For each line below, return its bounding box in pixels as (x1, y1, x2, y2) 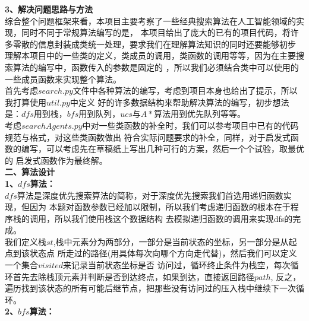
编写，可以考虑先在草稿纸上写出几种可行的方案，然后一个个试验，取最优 (21, 142, 304, 155)
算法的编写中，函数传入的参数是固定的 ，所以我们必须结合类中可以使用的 (12, 61, 299, 73)
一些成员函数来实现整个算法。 (5, 72, 121, 85)
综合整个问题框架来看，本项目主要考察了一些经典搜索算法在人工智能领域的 (5, 14, 296, 27)
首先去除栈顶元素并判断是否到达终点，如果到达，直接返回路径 (12, 270, 254, 282)
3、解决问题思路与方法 (5, 3, 93, 15)
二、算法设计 (5, 166, 55, 178)
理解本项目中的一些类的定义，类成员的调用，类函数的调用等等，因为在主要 (5, 49, 296, 62)
